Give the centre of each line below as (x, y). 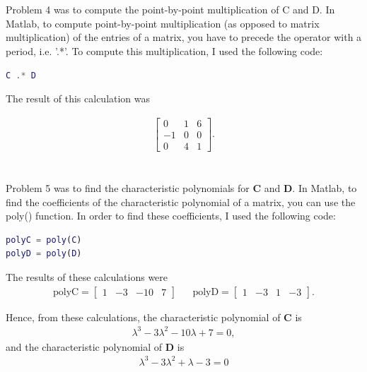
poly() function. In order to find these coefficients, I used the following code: (171, 216)
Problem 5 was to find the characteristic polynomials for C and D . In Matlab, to (181, 188)
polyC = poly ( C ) (44, 240)
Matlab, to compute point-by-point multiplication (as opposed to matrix (163, 23)
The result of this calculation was (78, 98)
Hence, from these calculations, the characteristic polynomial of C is (154, 317)
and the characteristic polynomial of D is (95, 346)
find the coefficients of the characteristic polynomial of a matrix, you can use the (181, 202)
